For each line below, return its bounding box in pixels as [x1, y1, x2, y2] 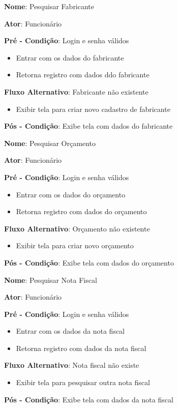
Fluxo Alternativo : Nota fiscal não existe [4, 360, 139, 370]
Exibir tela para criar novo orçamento [16, 240, 134, 251]
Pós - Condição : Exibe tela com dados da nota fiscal [4, 394, 173, 404]
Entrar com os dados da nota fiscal [16, 326, 125, 336]
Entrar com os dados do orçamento [16, 189, 126, 199]
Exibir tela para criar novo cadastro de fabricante [16, 103, 170, 114]
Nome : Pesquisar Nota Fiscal [4, 274, 97, 285]
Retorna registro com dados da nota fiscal [16, 342, 146, 353]
